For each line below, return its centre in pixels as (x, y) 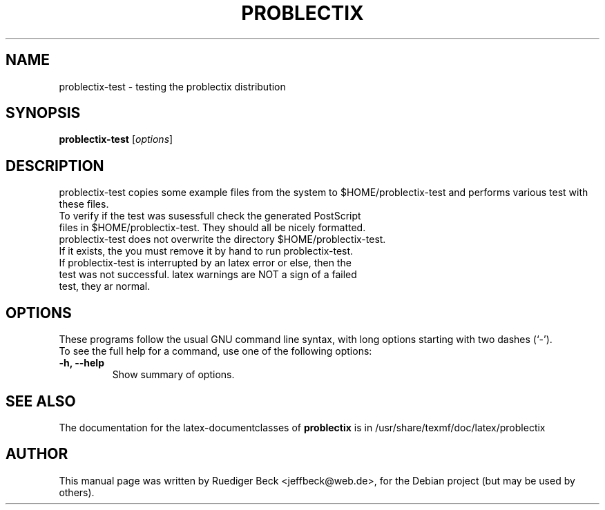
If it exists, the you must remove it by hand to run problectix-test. (206, 251)
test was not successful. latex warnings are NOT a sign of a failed (208, 275)
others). (77, 492)
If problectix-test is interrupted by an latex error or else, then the (205, 263)
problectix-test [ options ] (116, 139)
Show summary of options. (173, 375)
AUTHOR (37, 454)
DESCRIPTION (55, 166)
